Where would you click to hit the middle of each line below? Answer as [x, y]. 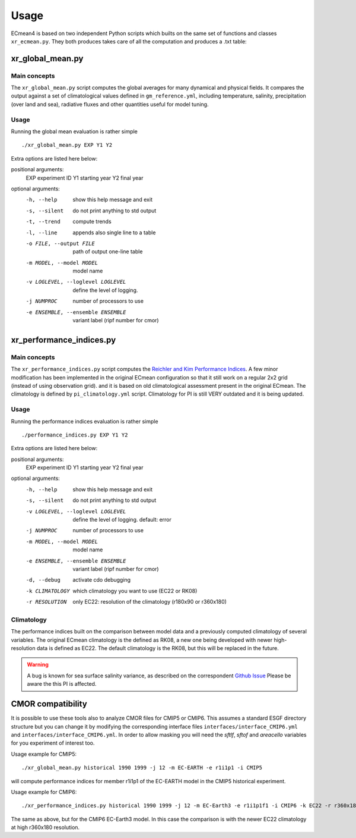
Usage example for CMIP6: [44, 792]
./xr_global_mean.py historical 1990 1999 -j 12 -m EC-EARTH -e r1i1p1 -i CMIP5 [142, 768]
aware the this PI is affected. [62, 684]
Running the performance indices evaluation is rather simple [85, 421]
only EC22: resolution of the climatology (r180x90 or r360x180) [150, 602]
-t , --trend [43, 222]
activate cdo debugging [101, 580]
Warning [38, 665]
